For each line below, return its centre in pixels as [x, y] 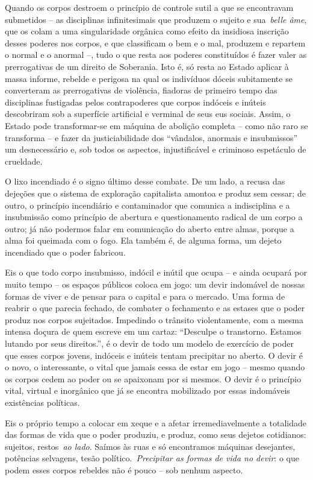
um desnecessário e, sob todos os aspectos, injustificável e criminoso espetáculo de [156, 149]
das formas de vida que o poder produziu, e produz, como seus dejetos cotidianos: [156, 434]
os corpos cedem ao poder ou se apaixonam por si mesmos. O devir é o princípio [153, 378]
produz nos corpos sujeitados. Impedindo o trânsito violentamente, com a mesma [154, 319]
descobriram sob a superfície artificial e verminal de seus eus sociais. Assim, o [148, 114]
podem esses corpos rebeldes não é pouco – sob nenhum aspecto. [124, 469]
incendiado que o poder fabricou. [65, 252]
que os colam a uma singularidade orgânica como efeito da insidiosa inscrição [147, 31]
